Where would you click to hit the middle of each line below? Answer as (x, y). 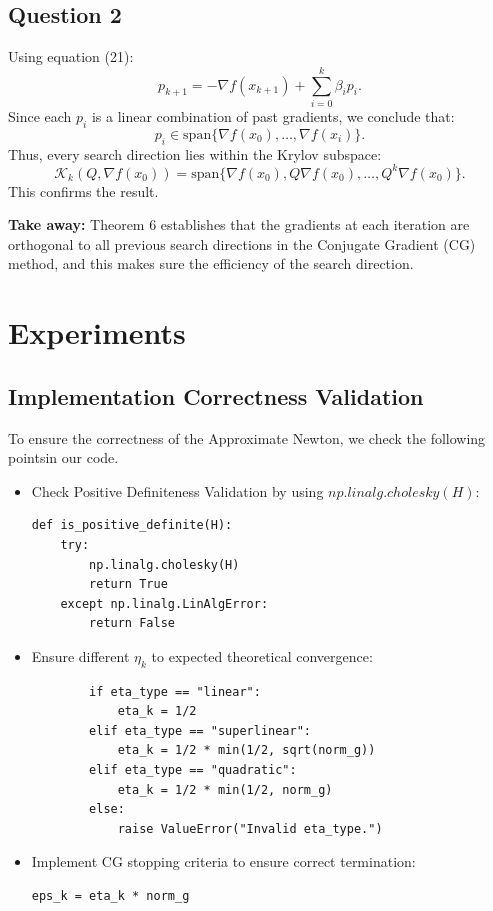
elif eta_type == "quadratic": (193, 770)
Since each (40, 115)
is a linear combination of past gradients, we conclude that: (273, 115)
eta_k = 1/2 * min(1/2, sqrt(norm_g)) (246, 750)
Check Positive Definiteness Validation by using (177, 490)
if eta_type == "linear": (175, 691)
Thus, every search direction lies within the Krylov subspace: (195, 153)
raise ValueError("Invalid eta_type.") (250, 828)
